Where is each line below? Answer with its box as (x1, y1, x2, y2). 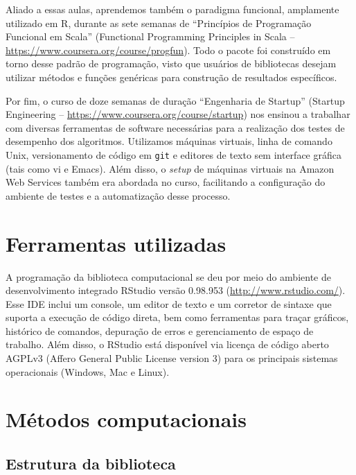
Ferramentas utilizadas (6, 229, 226, 257)
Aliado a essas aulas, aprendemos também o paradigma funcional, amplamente (6, 2, 339, 16)
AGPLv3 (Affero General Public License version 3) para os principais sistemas (6, 351, 338, 365)
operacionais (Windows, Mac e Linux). (6, 364, 170, 379)
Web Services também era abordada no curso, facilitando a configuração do (6, 175, 326, 189)
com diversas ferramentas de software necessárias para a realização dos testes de (6, 120, 345, 135)
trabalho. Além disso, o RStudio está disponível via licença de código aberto (6, 337, 329, 352)
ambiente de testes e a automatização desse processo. (6, 188, 231, 202)
